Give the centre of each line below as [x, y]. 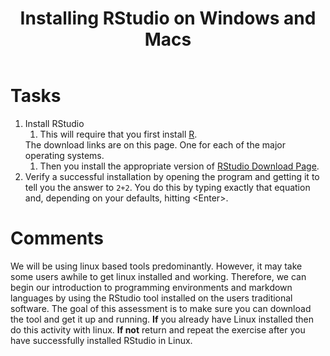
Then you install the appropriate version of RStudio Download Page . [179, 166]
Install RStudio [54, 123]
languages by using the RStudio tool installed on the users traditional [151, 298]
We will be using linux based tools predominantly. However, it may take [156, 266]
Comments [57, 238]
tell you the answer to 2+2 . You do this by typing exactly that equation [167, 187]
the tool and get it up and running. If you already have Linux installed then [162, 319]
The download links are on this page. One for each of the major [155, 144]
